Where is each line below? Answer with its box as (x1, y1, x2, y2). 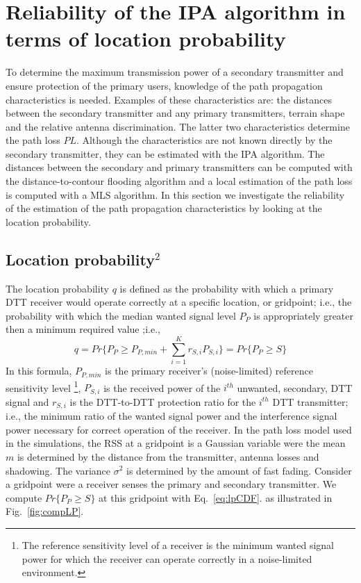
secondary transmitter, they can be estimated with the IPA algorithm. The (6, 146, 325, 161)
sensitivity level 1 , (6, 378, 81, 395)
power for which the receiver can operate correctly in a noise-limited (22, 551, 312, 566)
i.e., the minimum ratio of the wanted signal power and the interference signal (6, 409, 337, 423)
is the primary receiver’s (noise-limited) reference (105, 363, 313, 378)
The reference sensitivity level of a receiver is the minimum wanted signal (22, 537, 334, 552)
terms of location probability (6, 24, 286, 53)
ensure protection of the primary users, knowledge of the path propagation (6, 78, 323, 92)
